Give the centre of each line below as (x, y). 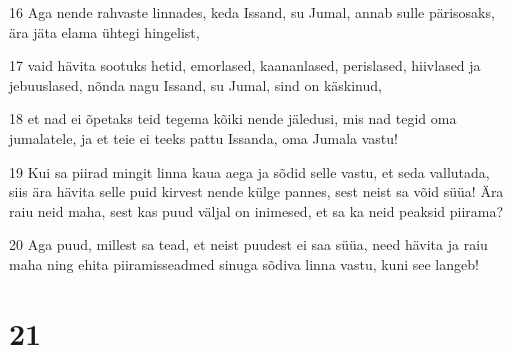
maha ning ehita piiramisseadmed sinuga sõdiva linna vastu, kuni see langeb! (244, 263)
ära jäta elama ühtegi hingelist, (104, 31)
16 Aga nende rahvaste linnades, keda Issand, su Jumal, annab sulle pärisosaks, (252, 12)
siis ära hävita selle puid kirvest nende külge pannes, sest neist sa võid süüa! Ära (256, 191)
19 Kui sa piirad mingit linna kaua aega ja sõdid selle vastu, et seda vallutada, (249, 171)
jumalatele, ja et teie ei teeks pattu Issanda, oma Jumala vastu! (203, 137)
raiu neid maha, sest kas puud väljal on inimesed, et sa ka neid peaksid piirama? (256, 210)
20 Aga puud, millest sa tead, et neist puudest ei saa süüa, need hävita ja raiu (248, 244)
